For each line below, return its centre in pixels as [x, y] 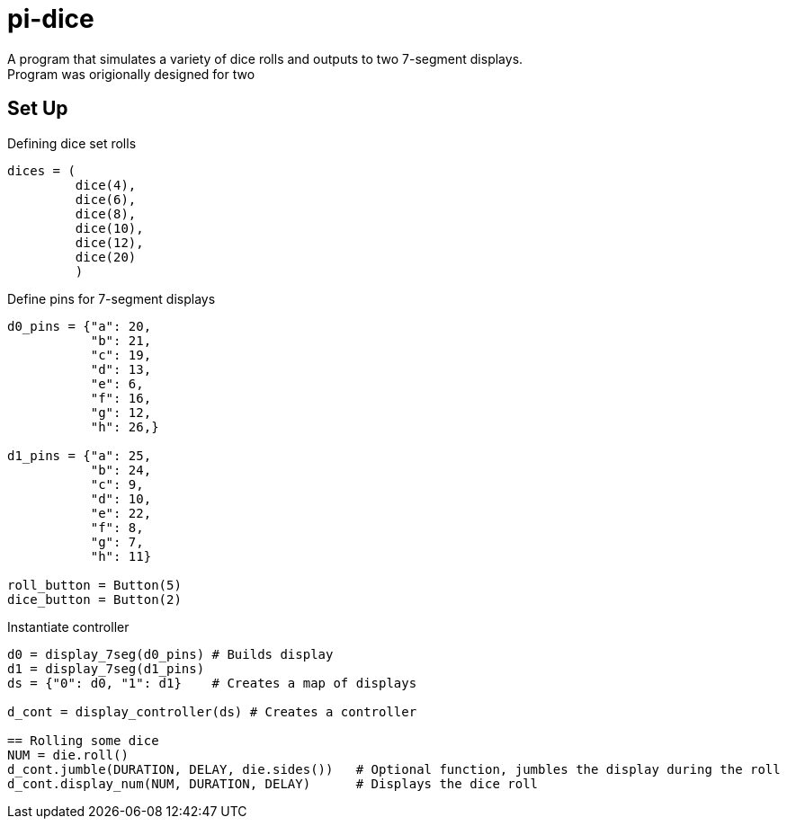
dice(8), [106, 213]
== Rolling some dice [83, 740]
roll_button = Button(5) [94, 585]
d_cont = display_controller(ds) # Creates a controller [212, 711]
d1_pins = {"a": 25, [80, 455]
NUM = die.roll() [68, 755]
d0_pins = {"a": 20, [80, 326]
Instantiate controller [68, 626]
